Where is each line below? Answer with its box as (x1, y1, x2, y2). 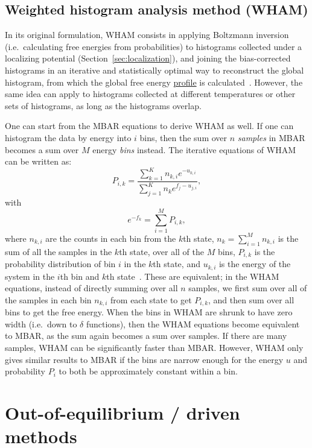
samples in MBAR (237, 131, 305, 144)
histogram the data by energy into (5, 131, 132, 144)
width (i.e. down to (5, 317, 77, 330)
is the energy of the (218, 257, 291, 270)
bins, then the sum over (139, 131, 228, 144)
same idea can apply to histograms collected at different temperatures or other (5, 87, 296, 100)
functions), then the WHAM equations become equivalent (86, 317, 300, 330)
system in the (5, 270, 55, 282)
